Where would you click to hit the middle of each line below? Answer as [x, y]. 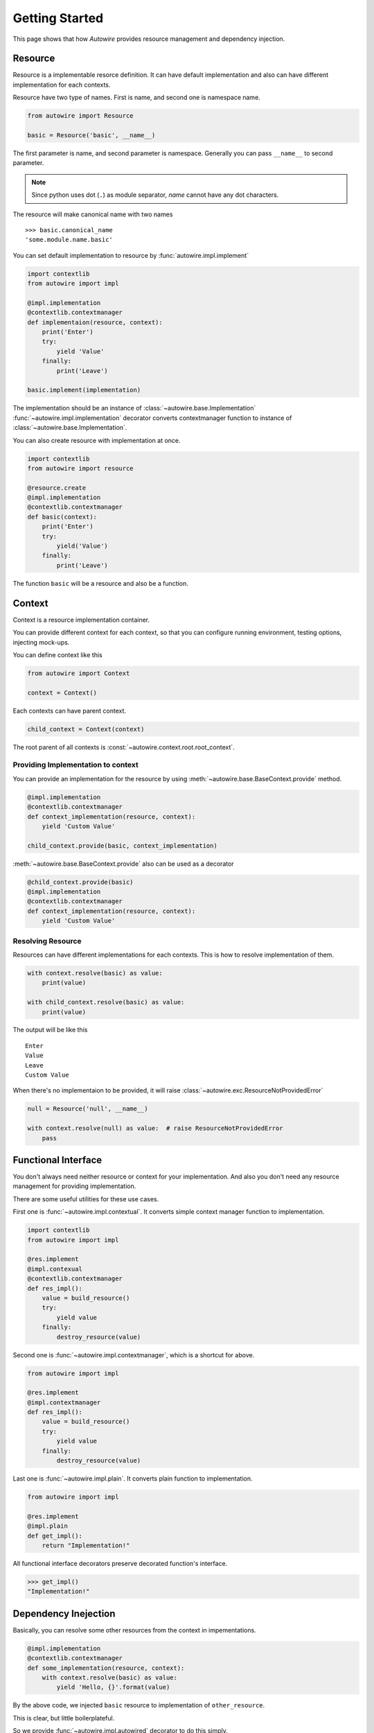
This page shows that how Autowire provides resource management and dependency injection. [149, 39]
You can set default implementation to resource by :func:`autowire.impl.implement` [131, 255]
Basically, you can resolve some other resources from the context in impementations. [134, 1630]
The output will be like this [50, 1030]
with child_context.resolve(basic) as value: [106, 1002]
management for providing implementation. [74, 1186]
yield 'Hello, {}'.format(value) [113, 1687]
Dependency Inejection [64, 1613]
